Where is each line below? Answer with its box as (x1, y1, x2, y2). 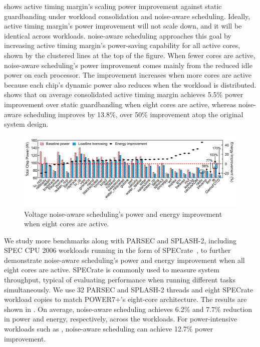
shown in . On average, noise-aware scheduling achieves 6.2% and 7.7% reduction (4, 303, 252, 314)
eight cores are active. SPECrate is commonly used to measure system (4, 264, 219, 275)
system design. (4, 119, 49, 129)
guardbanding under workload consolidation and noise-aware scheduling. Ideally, (4, 11, 250, 21)
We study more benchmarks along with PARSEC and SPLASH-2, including (4, 235, 237, 245)
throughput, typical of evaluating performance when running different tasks (4, 274, 236, 285)
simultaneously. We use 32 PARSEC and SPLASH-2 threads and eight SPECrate (4, 284, 253, 294)
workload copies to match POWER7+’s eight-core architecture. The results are (4, 294, 247, 304)
